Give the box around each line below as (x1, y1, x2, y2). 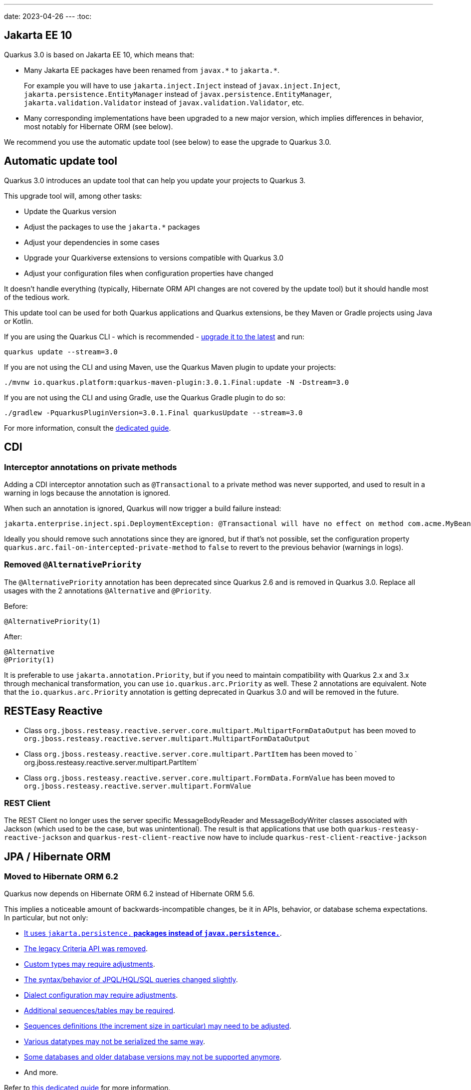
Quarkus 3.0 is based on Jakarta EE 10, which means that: (4, 50, 195, 59)
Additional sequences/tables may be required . (24, 1006, 176, 1015)
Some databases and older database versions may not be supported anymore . (24, 1053, 282, 1062)
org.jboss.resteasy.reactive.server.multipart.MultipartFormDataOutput (24, 734, 310, 743)
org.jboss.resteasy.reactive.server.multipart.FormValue (24, 782, 251, 790)
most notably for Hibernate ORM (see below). (24, 122, 173, 131)
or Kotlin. (4, 316, 33, 325)
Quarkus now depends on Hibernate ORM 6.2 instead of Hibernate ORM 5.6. (4, 889, 254, 898)
